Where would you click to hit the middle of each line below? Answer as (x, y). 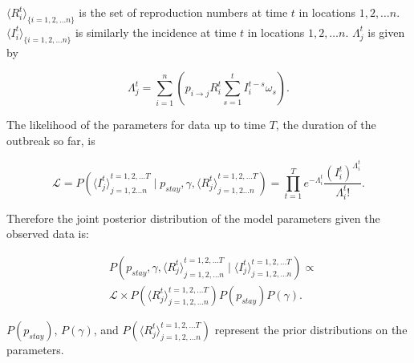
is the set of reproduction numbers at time (183, 12)
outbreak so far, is (51, 140)
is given (386, 32)
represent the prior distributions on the (311, 329)
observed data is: (48, 234)
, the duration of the (326, 125)
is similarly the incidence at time (156, 32)
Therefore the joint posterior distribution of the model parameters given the (193, 218)
